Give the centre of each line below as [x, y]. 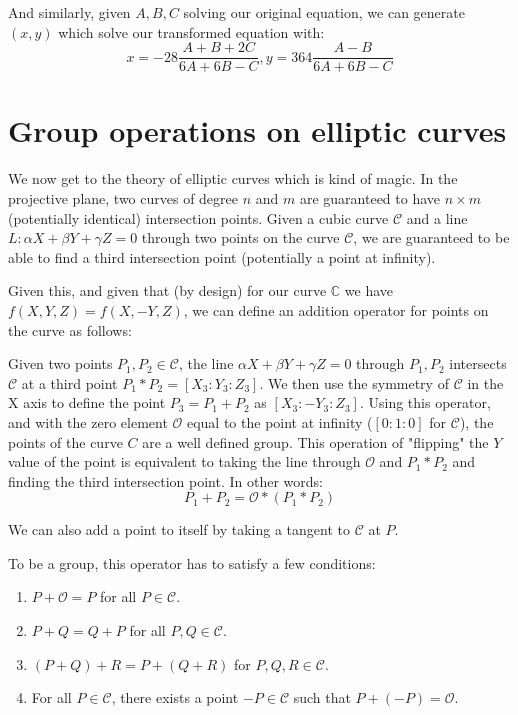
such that [322, 697]
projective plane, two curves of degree [123, 197]
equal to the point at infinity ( [279, 421]
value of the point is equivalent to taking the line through [184, 461]
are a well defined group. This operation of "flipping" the [315, 441]
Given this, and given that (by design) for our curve [167, 290]
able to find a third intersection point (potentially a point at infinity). [222, 256]
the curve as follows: [70, 329]
